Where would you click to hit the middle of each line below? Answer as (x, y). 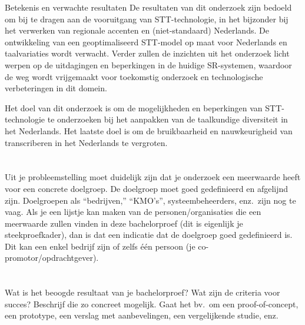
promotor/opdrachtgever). (52, 258)
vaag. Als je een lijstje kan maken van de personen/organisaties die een (133, 212)
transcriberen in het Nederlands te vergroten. (86, 142)
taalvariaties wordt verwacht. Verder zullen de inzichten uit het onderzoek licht (147, 53)
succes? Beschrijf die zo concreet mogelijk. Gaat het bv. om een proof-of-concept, (152, 304)
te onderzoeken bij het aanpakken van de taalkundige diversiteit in (168, 119)
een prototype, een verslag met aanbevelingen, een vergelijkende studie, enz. (142, 315)
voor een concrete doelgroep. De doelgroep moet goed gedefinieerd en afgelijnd (147, 188)
